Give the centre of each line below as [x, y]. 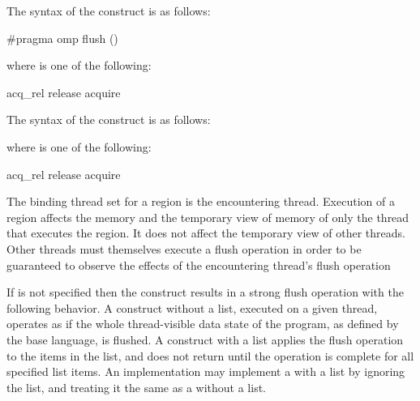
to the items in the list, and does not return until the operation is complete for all [210, 355]
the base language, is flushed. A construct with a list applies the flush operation [205, 339]
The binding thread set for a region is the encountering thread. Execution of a [201, 201]
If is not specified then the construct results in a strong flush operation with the [205, 292]
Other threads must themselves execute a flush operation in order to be [184, 248]
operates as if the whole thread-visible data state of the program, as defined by [203, 324]
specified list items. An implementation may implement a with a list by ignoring [206, 371]
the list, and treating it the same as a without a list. [136, 387]
